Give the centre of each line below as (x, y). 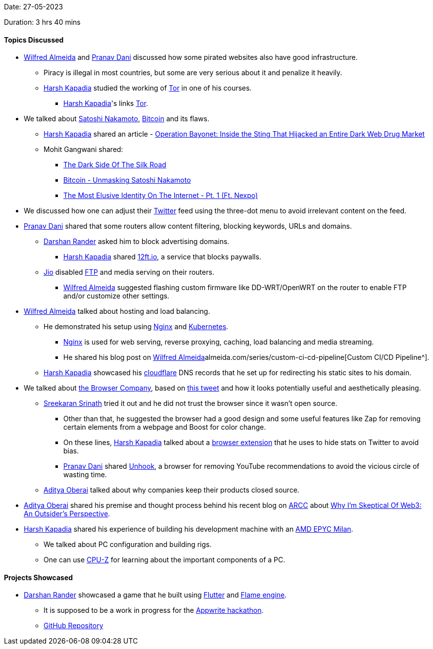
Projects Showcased (39, 577)
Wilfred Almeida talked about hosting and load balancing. (117, 311)
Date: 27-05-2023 (34, 7)
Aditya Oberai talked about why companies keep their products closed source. (171, 490)
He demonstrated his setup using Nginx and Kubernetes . (136, 327)
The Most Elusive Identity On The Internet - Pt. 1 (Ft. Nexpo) (161, 196)
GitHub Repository (73, 626)
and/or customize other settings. (117, 296)
